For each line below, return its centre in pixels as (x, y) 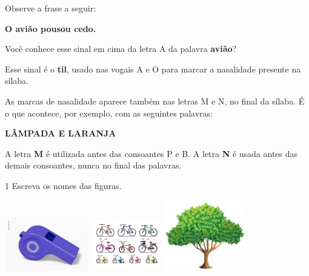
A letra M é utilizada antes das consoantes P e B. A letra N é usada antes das (151, 153)
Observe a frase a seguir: (51, 8)
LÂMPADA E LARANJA (61, 133)
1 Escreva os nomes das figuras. (63, 185)
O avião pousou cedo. (51, 28)
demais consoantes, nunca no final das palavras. (93, 165)
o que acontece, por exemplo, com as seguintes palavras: (109, 113)
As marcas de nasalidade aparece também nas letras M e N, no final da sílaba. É (155, 101)
